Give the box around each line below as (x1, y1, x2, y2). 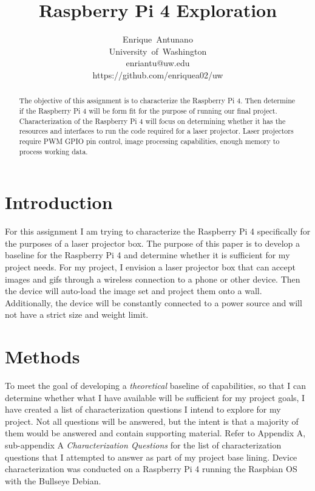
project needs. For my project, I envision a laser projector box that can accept (5, 260, 296, 273)
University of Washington (109, 44, 207, 57)
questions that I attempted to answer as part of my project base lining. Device (5, 450, 297, 463)
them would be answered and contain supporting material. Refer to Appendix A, (5, 427, 306, 439)
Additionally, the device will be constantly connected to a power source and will (5, 296, 302, 309)
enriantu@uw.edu (126, 57, 190, 69)
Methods (5, 344, 80, 369)
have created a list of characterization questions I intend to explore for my (5, 403, 281, 416)
